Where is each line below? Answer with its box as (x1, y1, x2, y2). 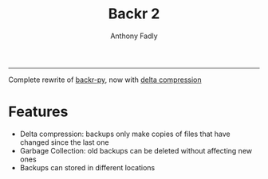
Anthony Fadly (110, 31, 158, 41)
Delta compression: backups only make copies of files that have (19, 129, 231, 138)
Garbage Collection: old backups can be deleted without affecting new (19, 146, 253, 155)
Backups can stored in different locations (19, 162, 156, 172)
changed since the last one (19, 137, 109, 147)
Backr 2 (108, 5, 160, 23)
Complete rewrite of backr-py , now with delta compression (8, 75, 202, 84)
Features (8, 103, 69, 121)
